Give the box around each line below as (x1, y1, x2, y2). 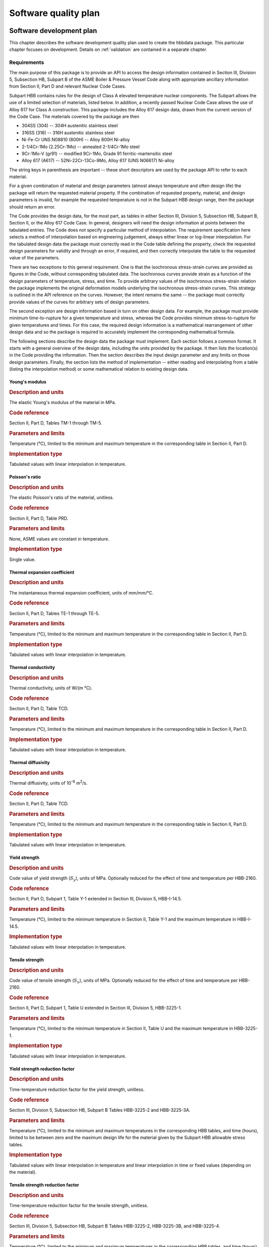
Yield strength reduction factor (9, 1065, 75, 1072)
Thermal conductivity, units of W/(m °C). (9, 685, 93, 691)
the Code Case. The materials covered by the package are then (9, 113, 139, 119)
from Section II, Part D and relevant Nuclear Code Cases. (9, 83, 127, 89)
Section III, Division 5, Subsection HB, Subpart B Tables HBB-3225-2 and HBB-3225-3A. (9, 1107, 191, 1113)
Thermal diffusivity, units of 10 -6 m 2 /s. (9, 779, 88, 786)
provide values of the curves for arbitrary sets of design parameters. (9, 299, 150, 305)
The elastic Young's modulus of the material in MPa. (9, 400, 117, 406)
